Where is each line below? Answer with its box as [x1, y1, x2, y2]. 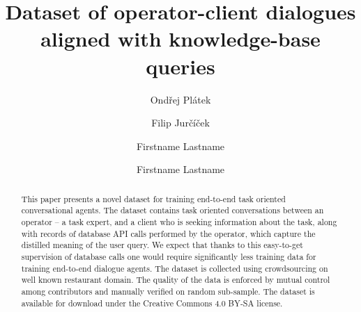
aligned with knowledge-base [40, 24, 321, 53]
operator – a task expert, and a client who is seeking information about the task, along [21, 215, 337, 227]
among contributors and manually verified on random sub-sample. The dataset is [21, 285, 315, 297]
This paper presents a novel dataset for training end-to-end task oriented [21, 192, 286, 204]
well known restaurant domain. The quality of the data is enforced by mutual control [21, 274, 330, 286]
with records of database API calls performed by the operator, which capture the [21, 227, 316, 239]
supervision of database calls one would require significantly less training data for [21, 250, 316, 262]
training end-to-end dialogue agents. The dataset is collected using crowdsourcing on [21, 262, 328, 274]
